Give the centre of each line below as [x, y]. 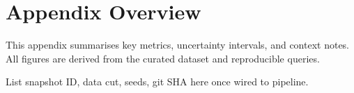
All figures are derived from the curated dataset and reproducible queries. [163, 58]
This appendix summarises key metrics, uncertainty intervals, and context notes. [178, 45]
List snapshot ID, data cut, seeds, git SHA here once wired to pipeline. [157, 82]
